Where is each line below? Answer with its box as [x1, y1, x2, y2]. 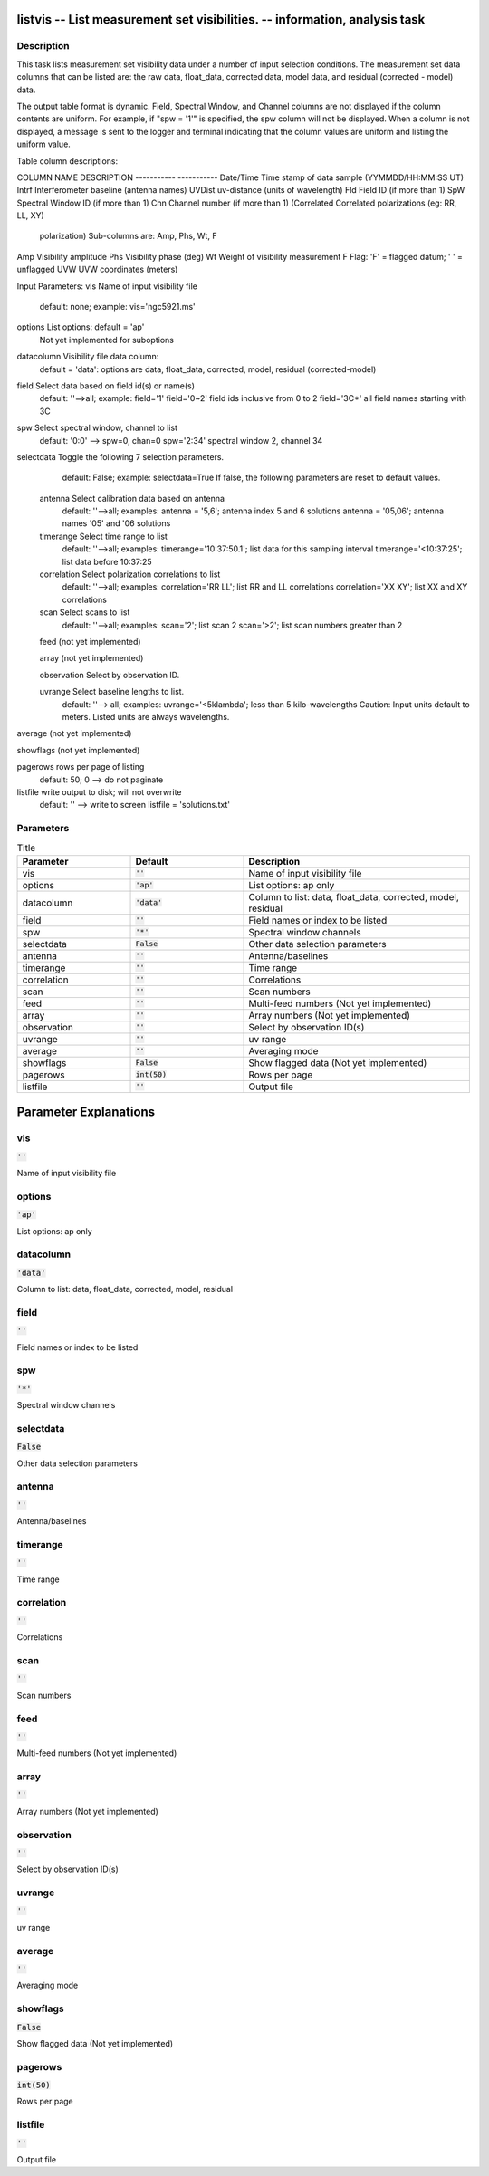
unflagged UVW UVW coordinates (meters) [16, 264, 178, 275]
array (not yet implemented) [39, 653, 144, 664]
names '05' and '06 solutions [62, 518, 171, 529]
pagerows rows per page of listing [16, 762, 145, 772]
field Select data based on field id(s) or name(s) [16, 380, 195, 391]
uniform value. [16, 139, 72, 149]
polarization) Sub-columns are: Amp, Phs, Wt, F [39, 231, 217, 242]
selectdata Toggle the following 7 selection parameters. [16, 451, 225, 462]
